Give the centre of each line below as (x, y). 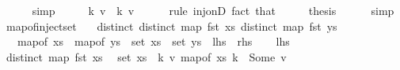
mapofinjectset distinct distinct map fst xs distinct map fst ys (171, 26)
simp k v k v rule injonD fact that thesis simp (213, 10)
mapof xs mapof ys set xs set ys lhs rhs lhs (153, 41)
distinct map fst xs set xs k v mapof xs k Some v (146, 56)
